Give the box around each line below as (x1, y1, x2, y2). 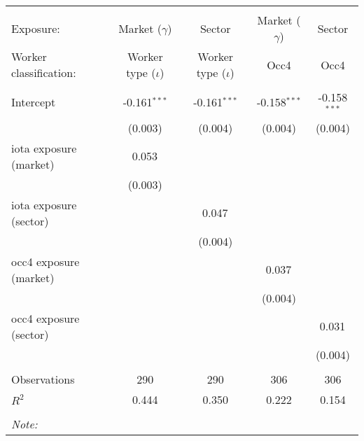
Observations (11, 370, 75, 387)
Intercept (11, 94, 56, 111)
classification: (11, 64, 76, 80)
